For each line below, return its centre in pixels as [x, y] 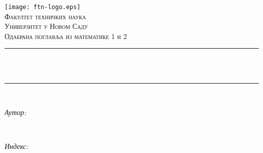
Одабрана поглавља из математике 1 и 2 [66, 36]
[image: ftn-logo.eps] [43, 7]
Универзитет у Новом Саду [46, 26]
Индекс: [17, 146]
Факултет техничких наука [45, 16]
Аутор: [15, 112]
